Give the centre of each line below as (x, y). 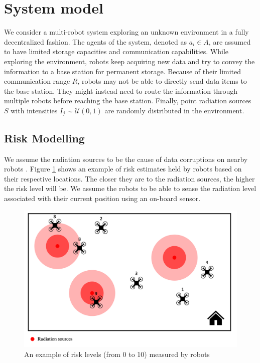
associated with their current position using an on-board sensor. (102, 198)
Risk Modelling (44, 138)
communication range (37, 81)
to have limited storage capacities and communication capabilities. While (116, 51)
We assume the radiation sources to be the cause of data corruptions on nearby (126, 159)
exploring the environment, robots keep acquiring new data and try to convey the (129, 61)
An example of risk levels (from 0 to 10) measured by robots (117, 354)
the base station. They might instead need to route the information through (121, 90)
